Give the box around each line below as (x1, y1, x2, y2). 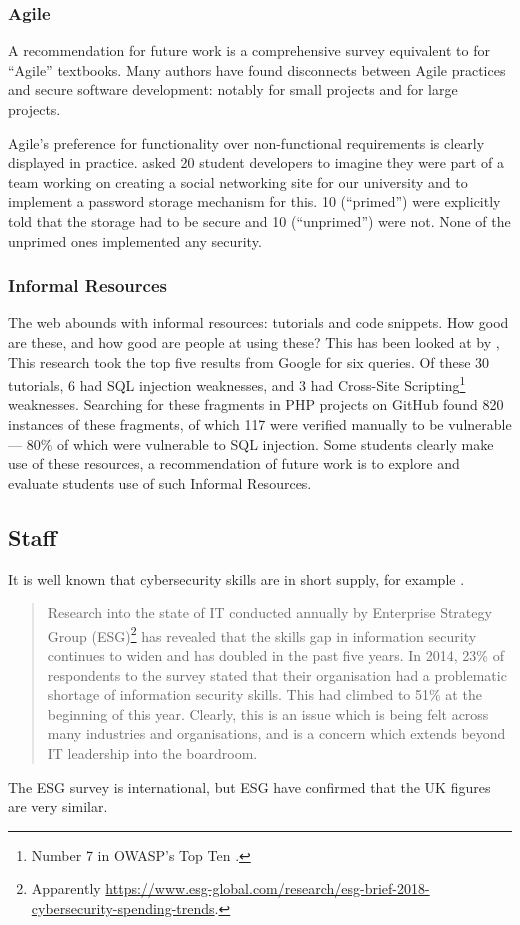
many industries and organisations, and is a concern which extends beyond (47, 723, 506, 744)
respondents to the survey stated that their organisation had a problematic (47, 664, 507, 685)
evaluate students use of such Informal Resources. (8, 472, 312, 493)
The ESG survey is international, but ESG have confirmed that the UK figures (8, 776, 491, 797)
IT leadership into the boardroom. (47, 742, 258, 763)
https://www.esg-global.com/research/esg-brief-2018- (105, 878, 430, 899)
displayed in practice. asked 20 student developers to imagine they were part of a (8, 152, 504, 173)
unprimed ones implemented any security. (8, 230, 262, 251)
